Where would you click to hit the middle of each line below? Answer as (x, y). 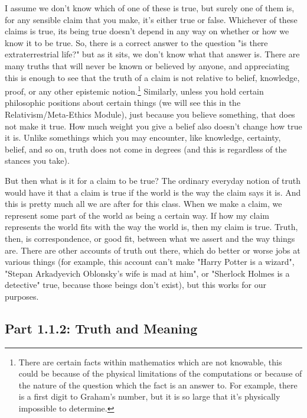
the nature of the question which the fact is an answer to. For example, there (158, 385)
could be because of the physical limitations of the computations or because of (160, 373)
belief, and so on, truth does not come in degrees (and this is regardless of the (146, 149)
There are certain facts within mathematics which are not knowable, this (150, 362)
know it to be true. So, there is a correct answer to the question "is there (136, 42)
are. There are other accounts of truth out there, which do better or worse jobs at (153, 250)
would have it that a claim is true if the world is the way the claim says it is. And (153, 192)
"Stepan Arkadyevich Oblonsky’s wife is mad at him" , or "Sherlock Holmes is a (147, 273)
